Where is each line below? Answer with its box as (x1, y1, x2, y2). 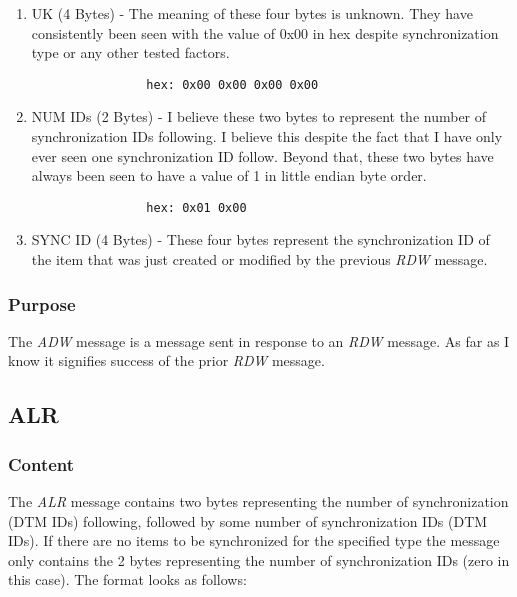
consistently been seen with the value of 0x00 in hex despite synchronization (31, 22, 499, 43)
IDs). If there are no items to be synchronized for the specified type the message (8, 530, 500, 551)
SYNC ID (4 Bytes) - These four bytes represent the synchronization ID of (31, 229, 490, 250)
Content (8, 451, 75, 476)
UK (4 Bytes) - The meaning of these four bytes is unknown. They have (31, 3, 473, 23)
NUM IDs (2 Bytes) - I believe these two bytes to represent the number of (31, 106, 487, 127)
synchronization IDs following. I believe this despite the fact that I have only (31, 126, 503, 147)
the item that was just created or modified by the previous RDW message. (31, 249, 488, 270)
